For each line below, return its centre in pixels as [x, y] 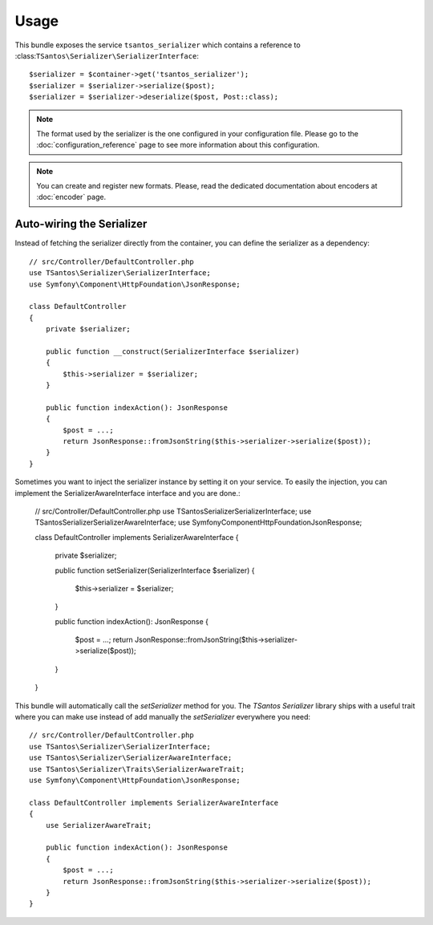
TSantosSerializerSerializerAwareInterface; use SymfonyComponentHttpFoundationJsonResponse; [198, 522]
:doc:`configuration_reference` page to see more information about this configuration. [178, 145]
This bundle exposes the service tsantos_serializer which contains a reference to [158, 45]
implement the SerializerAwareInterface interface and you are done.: [127, 493]
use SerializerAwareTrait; [99, 825]
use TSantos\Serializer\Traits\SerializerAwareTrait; [137, 769]
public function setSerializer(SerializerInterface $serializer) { [155, 570]
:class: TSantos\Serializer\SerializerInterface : [107, 55]
